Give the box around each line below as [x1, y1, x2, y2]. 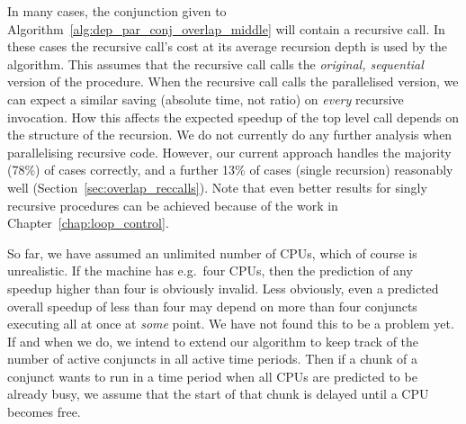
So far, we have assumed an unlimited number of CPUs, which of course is [7, 243, 417, 262]
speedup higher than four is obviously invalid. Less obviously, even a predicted [7, 278, 439, 297]
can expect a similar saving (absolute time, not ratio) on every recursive [7, 89, 404, 108]
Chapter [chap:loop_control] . [7, 213, 169, 232]
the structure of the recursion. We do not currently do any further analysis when [7, 125, 453, 144]
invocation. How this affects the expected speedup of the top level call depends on [7, 107, 459, 126]
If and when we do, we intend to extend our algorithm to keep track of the [7, 331, 419, 350]
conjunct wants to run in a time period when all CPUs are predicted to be [7, 366, 417, 385]
